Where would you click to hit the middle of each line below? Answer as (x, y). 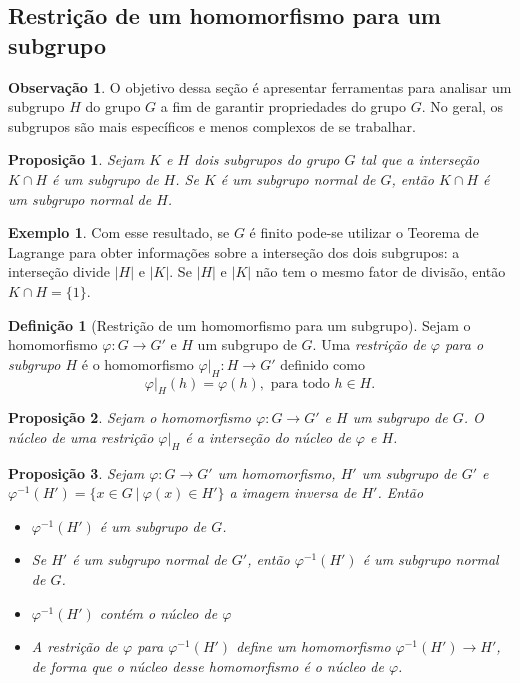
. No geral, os (462, 106)
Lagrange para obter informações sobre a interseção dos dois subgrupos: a (234, 251)
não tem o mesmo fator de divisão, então (380, 271)
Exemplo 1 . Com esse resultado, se (119, 232)
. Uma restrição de (369, 344)
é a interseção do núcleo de (268, 436)
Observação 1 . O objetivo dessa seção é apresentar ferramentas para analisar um (260, 86)
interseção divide (59, 271)
